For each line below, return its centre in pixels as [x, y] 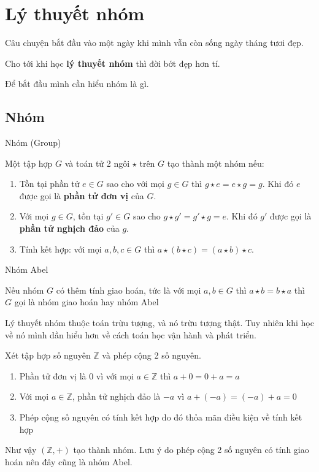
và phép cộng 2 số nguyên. [152, 355]
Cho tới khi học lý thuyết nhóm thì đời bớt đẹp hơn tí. [113, 63]
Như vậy [21, 450]
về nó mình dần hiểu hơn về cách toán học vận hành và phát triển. [131, 334]
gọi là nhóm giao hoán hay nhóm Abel [86, 302]
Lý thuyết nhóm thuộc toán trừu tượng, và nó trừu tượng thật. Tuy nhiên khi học [159, 323]
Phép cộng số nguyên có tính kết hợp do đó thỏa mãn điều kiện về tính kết [161, 417]
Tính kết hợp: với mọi [60, 249]
